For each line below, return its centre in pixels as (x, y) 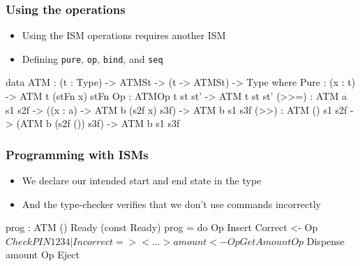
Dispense (325, 241)
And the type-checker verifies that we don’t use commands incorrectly (171, 204)
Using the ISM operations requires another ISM (124, 35)
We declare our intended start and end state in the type (142, 180)
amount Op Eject (43, 254)
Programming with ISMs (77, 154)
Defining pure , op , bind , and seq (92, 58)
